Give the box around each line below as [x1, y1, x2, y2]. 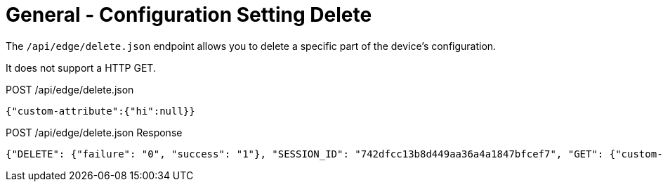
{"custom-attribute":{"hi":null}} [6, 105, 195, 117]
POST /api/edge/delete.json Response [6, 126, 183, 138]
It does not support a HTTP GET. [6, 61, 156, 74]
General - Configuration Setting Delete [6, 3, 372, 27]
